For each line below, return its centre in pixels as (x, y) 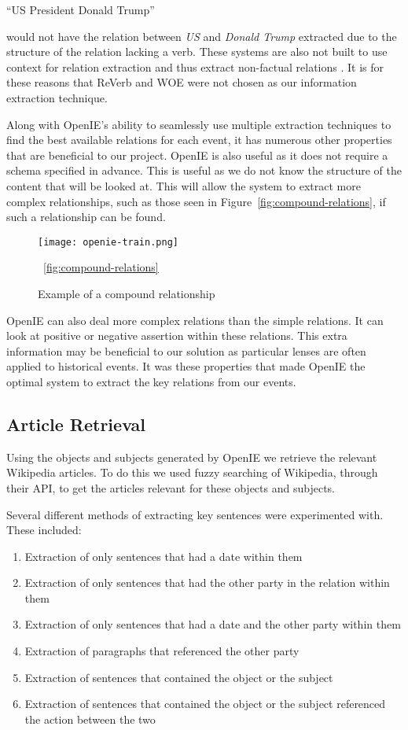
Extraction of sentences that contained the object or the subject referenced (205, 704)
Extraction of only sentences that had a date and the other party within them (213, 624)
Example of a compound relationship (127, 293)
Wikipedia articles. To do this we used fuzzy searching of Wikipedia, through (192, 472)
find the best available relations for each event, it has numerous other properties (199, 140)
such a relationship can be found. (86, 217)
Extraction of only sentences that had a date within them (164, 556)
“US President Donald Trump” (81, 9)
